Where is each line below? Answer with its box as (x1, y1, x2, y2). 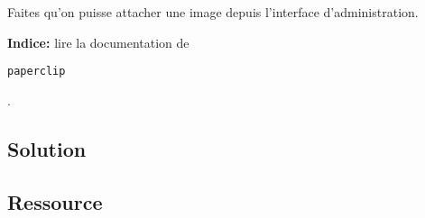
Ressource (7, 187, 103, 215)
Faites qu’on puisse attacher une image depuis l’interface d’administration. (7, 3, 419, 21)
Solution (7, 134, 87, 162)
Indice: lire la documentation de (7, 32, 189, 51)
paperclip (7, 65, 66, 78)
